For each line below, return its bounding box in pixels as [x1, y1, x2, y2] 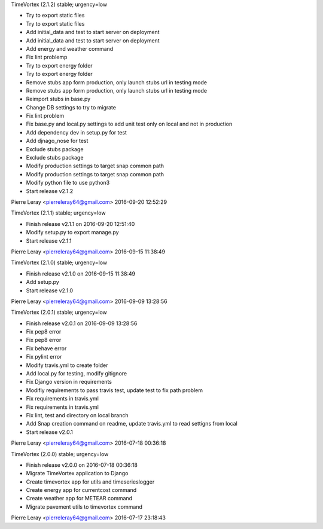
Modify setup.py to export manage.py [26, 229, 119, 236]
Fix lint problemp [26, 54, 68, 61]
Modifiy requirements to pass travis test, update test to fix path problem [26, 386, 203, 394]
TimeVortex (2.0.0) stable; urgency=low [11, 450, 109, 457]
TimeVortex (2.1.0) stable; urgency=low [11, 259, 108, 266]
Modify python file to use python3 [26, 179, 110, 186]
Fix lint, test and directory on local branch [26, 411, 129, 418]
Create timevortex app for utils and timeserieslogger [26, 478, 155, 485]
